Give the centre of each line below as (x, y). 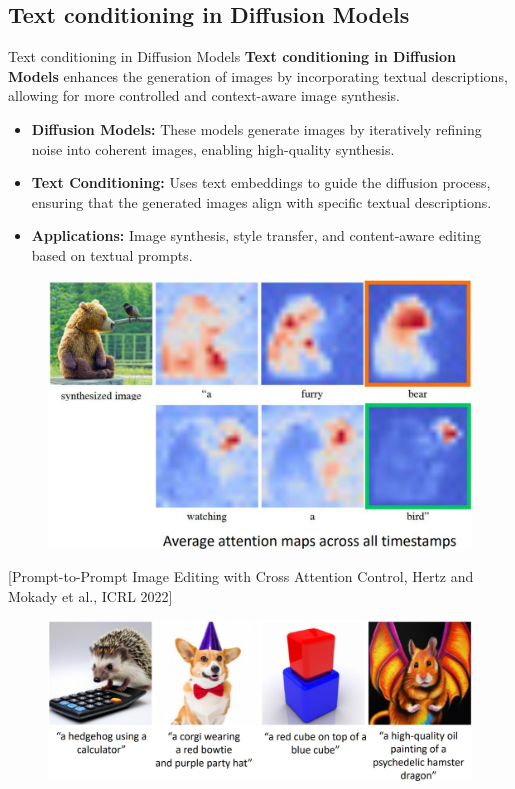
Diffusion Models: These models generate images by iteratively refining (256, 128)
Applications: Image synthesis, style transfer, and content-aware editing (256, 235)
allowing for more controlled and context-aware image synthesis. (204, 95)
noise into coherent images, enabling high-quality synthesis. (213, 148)
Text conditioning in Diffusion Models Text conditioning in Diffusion (232, 56)
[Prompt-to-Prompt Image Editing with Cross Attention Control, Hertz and (241, 576)
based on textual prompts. (112, 254)
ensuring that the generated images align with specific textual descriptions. (261, 201)
